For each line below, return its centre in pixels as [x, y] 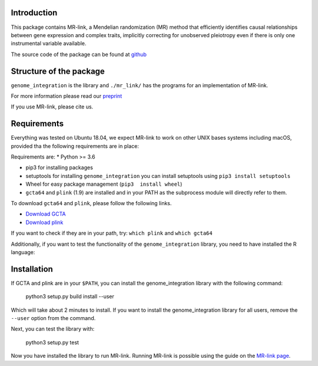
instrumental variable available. [49, 44]
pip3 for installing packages [59, 167]
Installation [32, 269]
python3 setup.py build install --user [70, 296]
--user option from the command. [53, 318]
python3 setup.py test [52, 342]
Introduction [34, 13]
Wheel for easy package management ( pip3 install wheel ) [104, 184]
